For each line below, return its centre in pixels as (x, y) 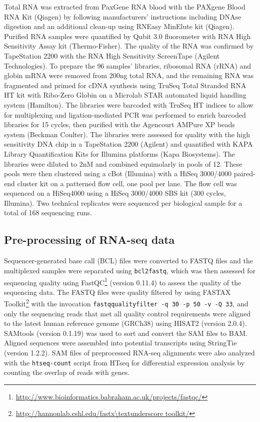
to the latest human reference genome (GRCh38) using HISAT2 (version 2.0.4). (125, 323)
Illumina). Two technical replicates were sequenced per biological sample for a (123, 202)
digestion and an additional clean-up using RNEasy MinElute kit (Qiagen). (119, 26)
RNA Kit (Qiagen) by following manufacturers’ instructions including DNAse (123, 16)
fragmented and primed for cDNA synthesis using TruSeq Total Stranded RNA (125, 85)
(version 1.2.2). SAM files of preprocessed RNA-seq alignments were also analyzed (129, 353)
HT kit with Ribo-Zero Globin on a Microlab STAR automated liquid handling (125, 95)
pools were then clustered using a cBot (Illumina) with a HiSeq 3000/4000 (118, 173)
